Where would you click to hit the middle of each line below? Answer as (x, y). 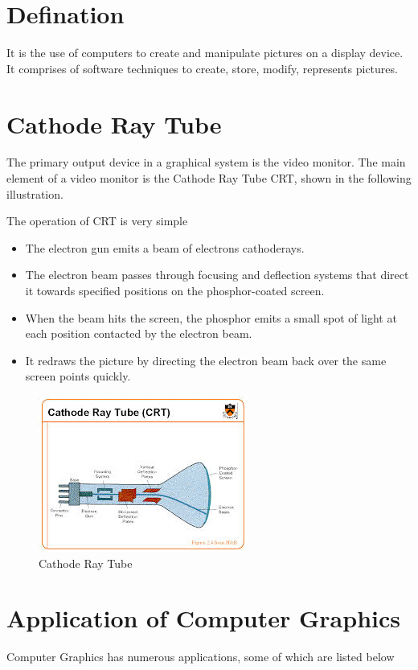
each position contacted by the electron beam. (139, 333)
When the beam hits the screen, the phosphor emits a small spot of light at (211, 317)
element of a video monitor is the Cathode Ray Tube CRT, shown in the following (209, 178)
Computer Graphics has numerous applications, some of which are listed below (201, 657)
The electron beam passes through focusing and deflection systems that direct (217, 275)
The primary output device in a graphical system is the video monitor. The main (206, 162)
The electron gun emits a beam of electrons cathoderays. (165, 247)
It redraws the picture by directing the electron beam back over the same (206, 360)
